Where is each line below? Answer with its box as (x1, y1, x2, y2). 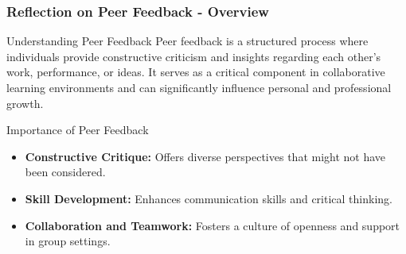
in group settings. (25, 233, 111, 249)
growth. (6, 94, 44, 111)
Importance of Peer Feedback (6, 121, 149, 138)
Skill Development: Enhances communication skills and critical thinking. (25, 190, 392, 206)
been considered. (25, 164, 106, 180)
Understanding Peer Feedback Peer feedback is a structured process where (6, 33, 369, 49)
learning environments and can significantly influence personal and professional (6, 79, 392, 95)
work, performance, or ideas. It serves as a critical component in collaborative (6, 63, 385, 80)
